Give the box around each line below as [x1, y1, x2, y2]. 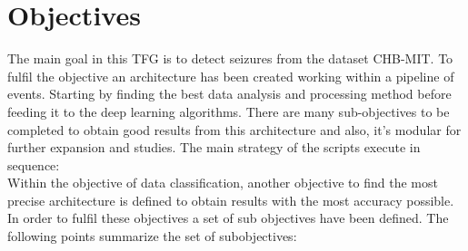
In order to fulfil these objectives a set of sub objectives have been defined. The [7, 208, 449, 227]
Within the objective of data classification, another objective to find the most [7, 173, 438, 192]
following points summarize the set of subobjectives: [7, 227, 297, 246]
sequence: [7, 155, 60, 174]
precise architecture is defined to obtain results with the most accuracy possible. [7, 190, 454, 209]
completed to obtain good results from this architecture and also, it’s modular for [7, 120, 462, 139]
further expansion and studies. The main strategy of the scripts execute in [7, 138, 421, 157]
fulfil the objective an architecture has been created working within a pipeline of [7, 66, 454, 85]
